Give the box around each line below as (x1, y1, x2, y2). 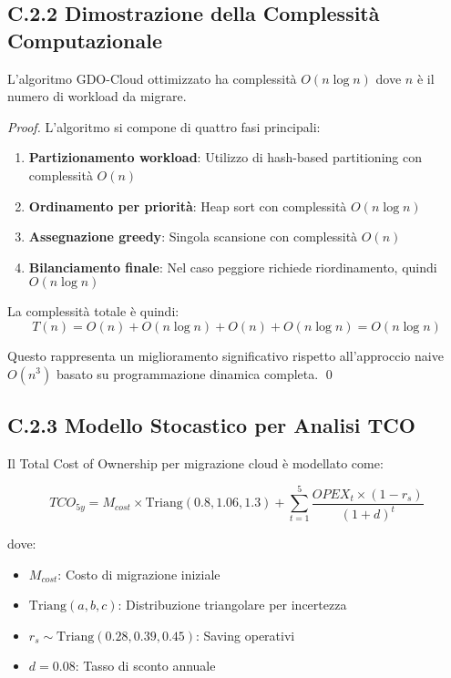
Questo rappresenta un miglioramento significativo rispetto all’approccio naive (7, 345, 444, 365)
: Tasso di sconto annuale (75, 656, 216, 675)
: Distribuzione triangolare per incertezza (118, 595, 347, 614)
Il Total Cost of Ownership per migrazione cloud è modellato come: (7, 453, 384, 472)
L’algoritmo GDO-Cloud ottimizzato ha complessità (7, 68, 297, 87)
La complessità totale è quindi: (7, 302, 179, 321)
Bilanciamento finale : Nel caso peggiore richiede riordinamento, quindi (28, 257, 437, 276)
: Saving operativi (196, 625, 295, 644)
